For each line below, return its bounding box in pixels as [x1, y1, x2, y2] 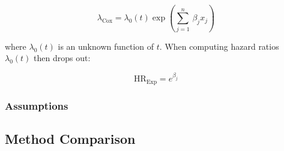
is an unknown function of [58, 40, 154, 52]
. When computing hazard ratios [159, 40, 279, 52]
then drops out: [34, 52, 91, 64]
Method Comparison [5, 129, 136, 148]
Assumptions [5, 98, 68, 113]
